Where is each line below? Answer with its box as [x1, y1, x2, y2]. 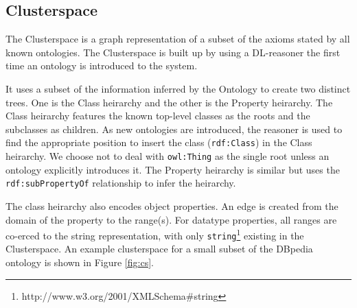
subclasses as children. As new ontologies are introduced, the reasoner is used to [5, 121, 343, 136]
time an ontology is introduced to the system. [5, 58, 198, 73]
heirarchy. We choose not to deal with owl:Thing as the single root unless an [5, 149, 330, 163]
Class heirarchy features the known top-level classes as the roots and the [5, 108, 310, 123]
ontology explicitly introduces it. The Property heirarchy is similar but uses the [5, 162, 340, 176]
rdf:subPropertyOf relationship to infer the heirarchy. [5, 176, 236, 190]
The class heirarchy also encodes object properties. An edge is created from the [5, 198, 338, 213]
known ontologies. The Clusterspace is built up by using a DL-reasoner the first [5, 45, 341, 59]
